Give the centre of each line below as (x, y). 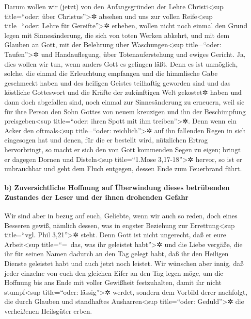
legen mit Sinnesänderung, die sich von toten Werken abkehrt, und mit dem (117, 35)
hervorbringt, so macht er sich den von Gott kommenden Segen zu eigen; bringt (123, 149)
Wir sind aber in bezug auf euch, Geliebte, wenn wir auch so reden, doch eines (121, 216)
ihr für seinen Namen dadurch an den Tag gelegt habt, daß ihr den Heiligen (117, 254)
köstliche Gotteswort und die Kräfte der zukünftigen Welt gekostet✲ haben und (123, 92)
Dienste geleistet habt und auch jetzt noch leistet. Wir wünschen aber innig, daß (124, 263)
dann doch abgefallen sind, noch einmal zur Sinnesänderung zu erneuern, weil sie (125, 101)
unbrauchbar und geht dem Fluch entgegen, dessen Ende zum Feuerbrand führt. (123, 168)
